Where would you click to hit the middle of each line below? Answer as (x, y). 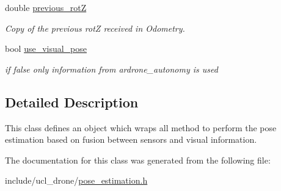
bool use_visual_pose (46, 49)
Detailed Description (72, 102)
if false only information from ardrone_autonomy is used (111, 69)
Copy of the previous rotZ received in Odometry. (95, 28)
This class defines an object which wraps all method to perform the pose (141, 127)
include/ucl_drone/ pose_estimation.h (76, 180)
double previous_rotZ (46, 7)
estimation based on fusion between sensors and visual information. (131, 139)
